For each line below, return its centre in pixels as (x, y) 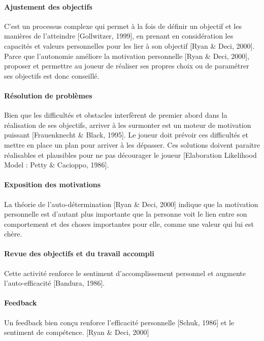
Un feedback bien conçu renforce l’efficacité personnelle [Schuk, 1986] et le (119, 322)
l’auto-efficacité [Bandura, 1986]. (55, 283)
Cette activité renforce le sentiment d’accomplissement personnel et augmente (125, 273)
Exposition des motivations (53, 184)
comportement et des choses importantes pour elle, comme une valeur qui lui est (129, 224)
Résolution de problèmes (48, 95)
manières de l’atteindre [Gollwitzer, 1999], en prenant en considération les (119, 36)
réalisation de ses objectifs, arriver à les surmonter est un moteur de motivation (128, 125)
